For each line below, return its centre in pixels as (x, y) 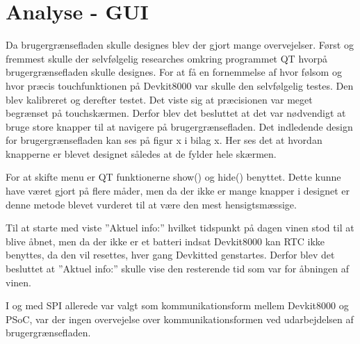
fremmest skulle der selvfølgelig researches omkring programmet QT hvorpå (167, 58)
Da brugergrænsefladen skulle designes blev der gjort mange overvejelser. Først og (180, 45)
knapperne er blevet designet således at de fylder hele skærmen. (141, 153)
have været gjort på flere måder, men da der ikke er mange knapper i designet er (178, 191)
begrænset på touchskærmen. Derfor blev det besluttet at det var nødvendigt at (176, 113)
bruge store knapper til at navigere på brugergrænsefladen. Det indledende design (179, 126)
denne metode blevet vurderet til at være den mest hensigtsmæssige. (151, 204)
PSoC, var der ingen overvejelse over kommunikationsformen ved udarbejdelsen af (180, 319)
